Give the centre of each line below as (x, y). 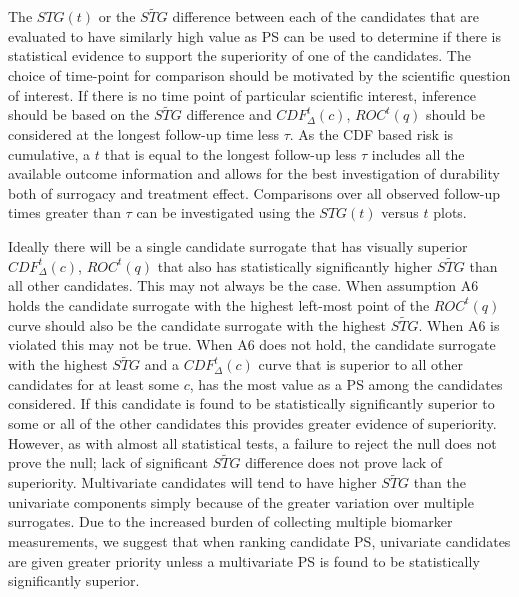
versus (400, 212)
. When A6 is (459, 324)
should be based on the (79, 114)
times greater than (64, 212)
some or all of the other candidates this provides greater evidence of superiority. (252, 422)
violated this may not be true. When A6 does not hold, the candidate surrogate (252, 344)
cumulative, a (49, 153)
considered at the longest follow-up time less (143, 134)
